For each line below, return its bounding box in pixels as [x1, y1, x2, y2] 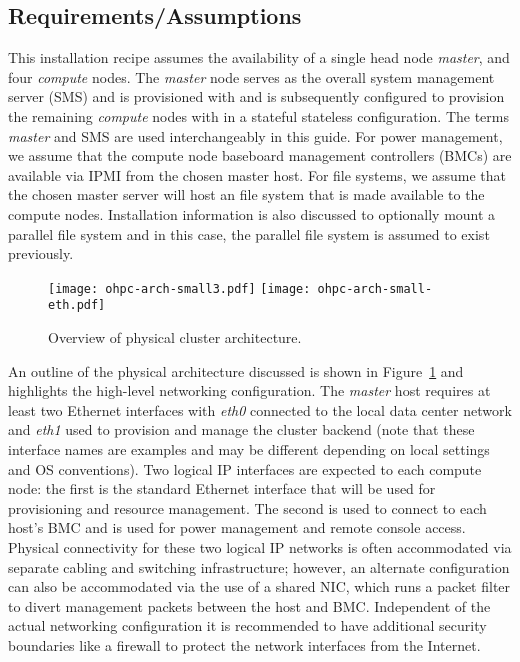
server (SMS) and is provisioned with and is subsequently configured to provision [8, 86, 505, 107]
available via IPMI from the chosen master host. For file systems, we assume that [8, 164, 507, 185]
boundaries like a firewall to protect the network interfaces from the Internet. [8, 634, 481, 655]
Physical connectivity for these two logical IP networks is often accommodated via [8, 536, 512, 557]
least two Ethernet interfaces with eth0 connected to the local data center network [8, 399, 512, 420]
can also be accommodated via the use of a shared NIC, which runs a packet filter [8, 576, 511, 597]
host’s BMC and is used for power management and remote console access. [8, 517, 466, 538]
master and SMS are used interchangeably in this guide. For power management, [8, 125, 503, 146]
